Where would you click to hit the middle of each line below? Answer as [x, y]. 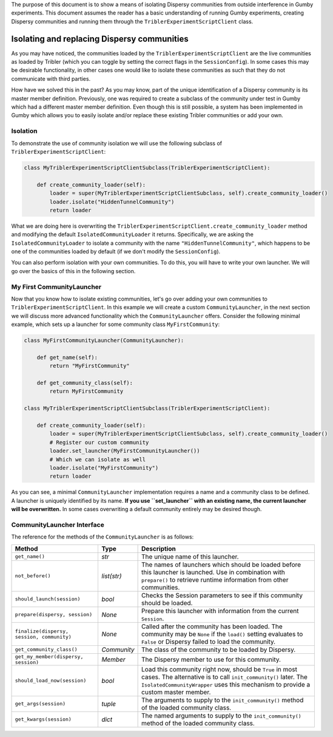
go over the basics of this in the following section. [73, 271]
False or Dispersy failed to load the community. [209, 642]
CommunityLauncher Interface [58, 525]
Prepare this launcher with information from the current [220, 611]
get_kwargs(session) [43, 719]
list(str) [111, 576]
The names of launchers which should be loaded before [221, 565]
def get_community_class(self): [85, 383]
